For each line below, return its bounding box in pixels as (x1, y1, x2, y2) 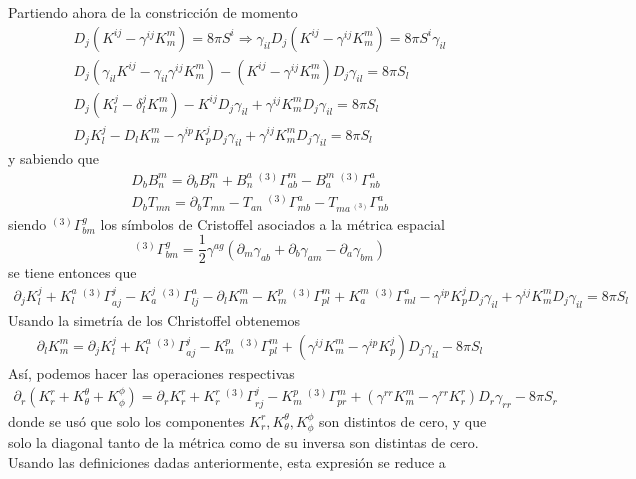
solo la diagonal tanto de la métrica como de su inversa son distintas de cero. (8, 432, 479, 453)
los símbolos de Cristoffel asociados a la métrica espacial (100, 213, 445, 234)
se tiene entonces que (8, 262, 137, 283)
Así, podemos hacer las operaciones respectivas (8, 362, 295, 383)
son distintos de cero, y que (319, 410, 487, 431)
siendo (8, 213, 47, 234)
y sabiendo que (8, 148, 100, 169)
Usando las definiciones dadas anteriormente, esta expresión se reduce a (8, 451, 446, 472)
